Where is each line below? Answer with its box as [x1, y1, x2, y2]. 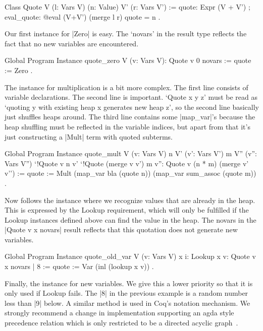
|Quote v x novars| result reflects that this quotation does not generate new [5, 224, 238, 235]
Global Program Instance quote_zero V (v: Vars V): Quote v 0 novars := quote [5, 55, 251, 65]
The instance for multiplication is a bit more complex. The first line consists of [5, 82, 248, 92]
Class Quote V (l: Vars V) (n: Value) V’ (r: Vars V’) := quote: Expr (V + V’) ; [5, 2, 250, 12]
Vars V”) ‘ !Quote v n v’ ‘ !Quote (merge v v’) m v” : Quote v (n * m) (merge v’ [5, 158, 249, 168]
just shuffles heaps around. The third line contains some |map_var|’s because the [5, 111, 255, 122]
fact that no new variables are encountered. [5, 38, 139, 48]
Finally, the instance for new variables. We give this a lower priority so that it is [5, 278, 253, 288]
